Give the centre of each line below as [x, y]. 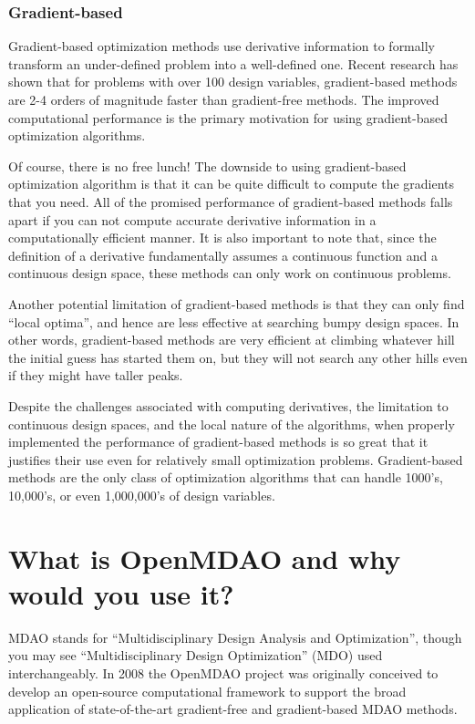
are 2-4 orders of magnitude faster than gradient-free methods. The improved [224, 99]
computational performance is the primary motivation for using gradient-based [228, 117]
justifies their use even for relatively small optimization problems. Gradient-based [236, 459]
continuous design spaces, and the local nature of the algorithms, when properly [232, 424]
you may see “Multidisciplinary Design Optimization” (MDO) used [196, 655]
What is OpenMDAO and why [205, 558]
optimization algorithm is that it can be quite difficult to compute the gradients [232, 184]
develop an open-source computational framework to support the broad [207, 691]
